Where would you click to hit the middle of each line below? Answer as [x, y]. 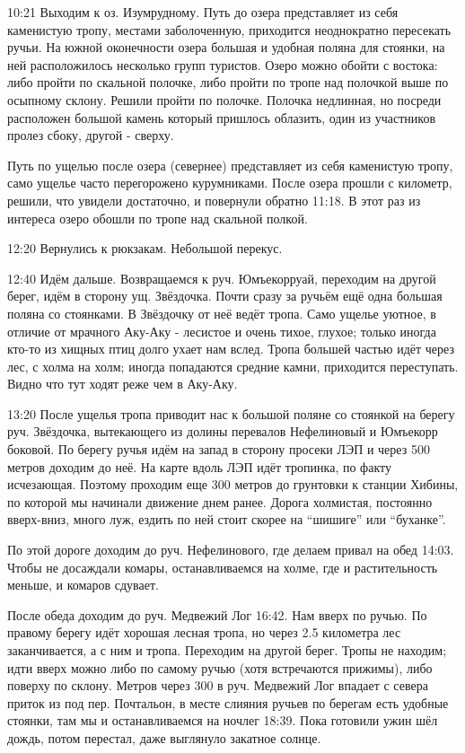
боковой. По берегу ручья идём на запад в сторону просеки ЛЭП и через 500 [219, 449]
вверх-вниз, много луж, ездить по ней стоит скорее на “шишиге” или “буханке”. [227, 519]
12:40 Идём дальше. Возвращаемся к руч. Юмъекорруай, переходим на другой [222, 278]
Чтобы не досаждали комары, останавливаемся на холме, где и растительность [223, 567]
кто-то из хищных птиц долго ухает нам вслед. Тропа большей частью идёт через [231, 349]
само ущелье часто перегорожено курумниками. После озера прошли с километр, [230, 183]
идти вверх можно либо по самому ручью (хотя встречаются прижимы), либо [220, 667]
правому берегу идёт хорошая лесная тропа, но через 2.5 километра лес [204, 632]
